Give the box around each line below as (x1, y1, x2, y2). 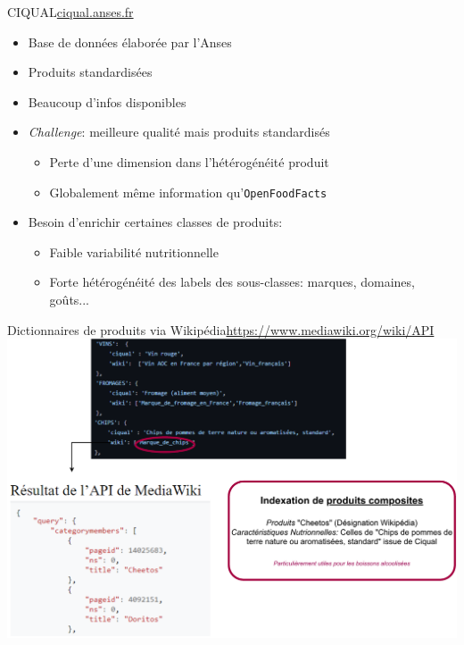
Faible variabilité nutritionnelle (49, 242, 219, 261)
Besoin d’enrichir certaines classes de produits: (28, 213, 283, 231)
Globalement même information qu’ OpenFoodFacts (49, 182, 327, 201)
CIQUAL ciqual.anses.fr (7, 3, 134, 21)
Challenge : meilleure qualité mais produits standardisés (28, 122, 330, 141)
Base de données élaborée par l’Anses (28, 32, 232, 51)
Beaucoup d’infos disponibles (28, 92, 186, 111)
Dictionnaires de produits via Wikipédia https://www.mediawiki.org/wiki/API (7, 320, 435, 339)
